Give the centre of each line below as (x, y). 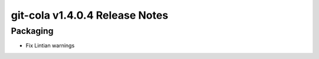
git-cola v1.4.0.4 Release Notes (89, 15)
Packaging (32, 31)
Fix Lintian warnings (50, 46)
